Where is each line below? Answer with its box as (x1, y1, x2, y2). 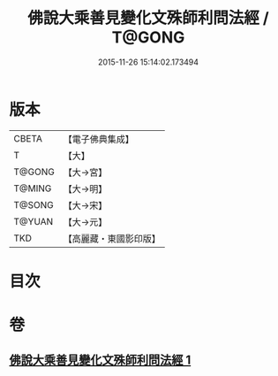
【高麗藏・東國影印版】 (63, 232, 161, 244)
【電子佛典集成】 (63, 133, 134, 145)
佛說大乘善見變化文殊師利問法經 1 (9, 353, 192, 368)
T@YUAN (13, 215, 54, 227)
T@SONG (13, 198, 55, 211)
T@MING (13, 182, 52, 195)
